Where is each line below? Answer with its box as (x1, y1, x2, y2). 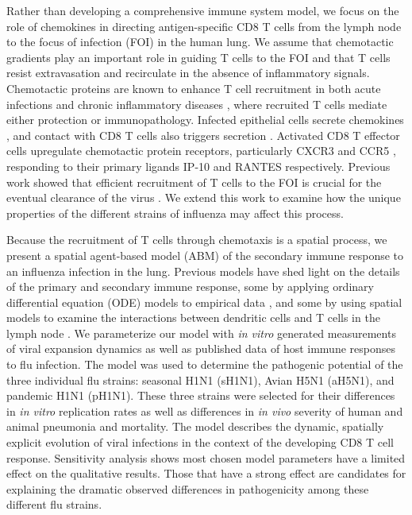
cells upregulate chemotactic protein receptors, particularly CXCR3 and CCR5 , (6, 142, 396, 159)
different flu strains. (6, 496, 102, 513)
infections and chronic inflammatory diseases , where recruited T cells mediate (6, 95, 387, 112)
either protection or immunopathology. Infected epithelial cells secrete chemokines (6, 111, 404, 128)
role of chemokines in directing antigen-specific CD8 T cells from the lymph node (6, 17, 402, 34)
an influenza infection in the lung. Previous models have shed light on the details (6, 262, 400, 279)
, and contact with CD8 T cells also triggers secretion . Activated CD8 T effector (6, 126, 400, 143)
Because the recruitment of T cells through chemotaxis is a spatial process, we (6, 231, 387, 248)
